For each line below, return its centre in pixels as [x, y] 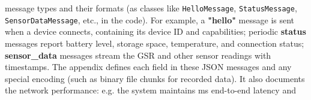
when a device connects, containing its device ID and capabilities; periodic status [155, 31]
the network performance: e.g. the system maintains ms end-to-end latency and [150, 90]
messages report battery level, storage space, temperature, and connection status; [155, 43]
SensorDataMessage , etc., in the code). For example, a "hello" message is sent [150, 19]
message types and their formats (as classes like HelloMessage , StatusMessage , [151, 8]
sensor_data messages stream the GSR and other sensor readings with [138, 55]
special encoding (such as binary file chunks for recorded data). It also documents [155, 78]
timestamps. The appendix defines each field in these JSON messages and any [148, 67]
